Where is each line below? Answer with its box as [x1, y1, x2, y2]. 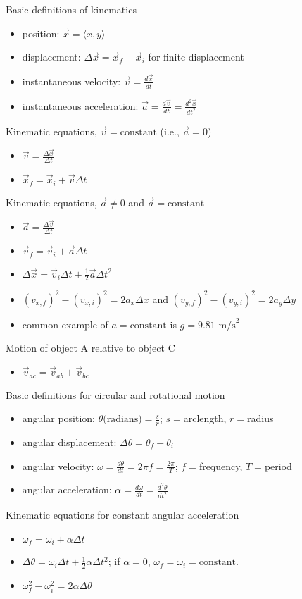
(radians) [103, 414, 142, 425]
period [264, 458, 292, 473]
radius [247, 411, 274, 426]
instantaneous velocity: [22, 73, 121, 88]
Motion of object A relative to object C [6, 340, 175, 355]
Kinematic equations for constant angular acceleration [6, 507, 239, 522]
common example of [22, 316, 108, 331]
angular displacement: [22, 434, 117, 449]
